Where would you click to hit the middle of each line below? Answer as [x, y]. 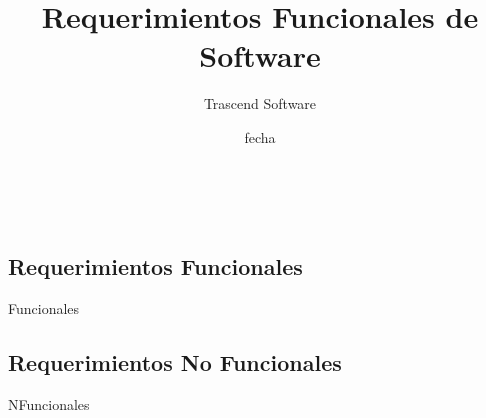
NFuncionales [49, 404]
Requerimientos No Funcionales [175, 362]
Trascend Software [260, 103]
